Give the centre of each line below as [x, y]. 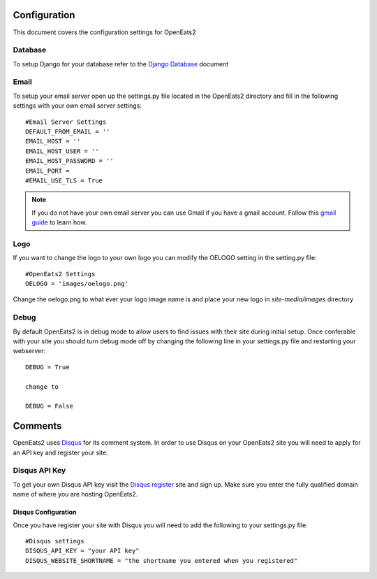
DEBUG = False [49, 406]
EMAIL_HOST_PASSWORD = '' [70, 161]
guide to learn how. [59, 222]
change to [42, 387]
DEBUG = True [47, 367]
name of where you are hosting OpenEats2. [75, 494]
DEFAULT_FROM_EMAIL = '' [68, 131]
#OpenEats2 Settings [60, 274]
